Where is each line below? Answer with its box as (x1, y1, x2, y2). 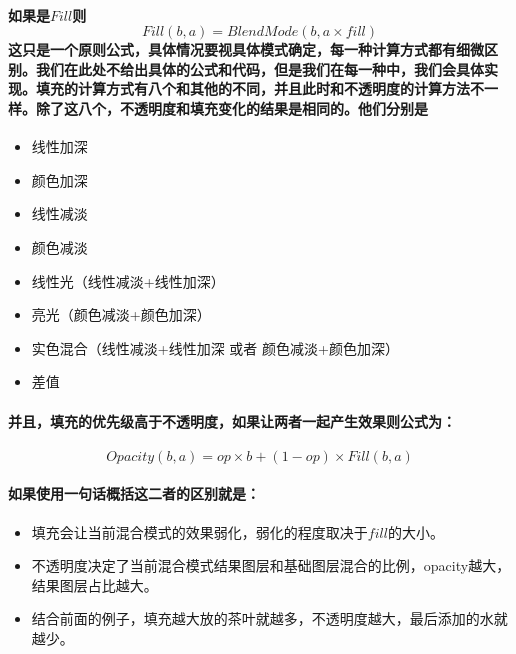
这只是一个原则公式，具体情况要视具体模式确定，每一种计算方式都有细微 (8, 39, 484, 60)
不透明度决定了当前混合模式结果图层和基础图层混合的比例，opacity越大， (31, 555, 511, 576)
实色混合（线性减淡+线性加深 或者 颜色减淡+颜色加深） (31, 337, 399, 358)
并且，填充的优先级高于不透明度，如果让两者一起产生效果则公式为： (8, 410, 456, 431)
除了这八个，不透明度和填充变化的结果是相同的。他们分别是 (35, 97, 428, 118)
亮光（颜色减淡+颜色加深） (31, 304, 211, 325)
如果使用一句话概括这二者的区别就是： (8, 483, 260, 504)
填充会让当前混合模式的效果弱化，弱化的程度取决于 (31, 521, 368, 542)
